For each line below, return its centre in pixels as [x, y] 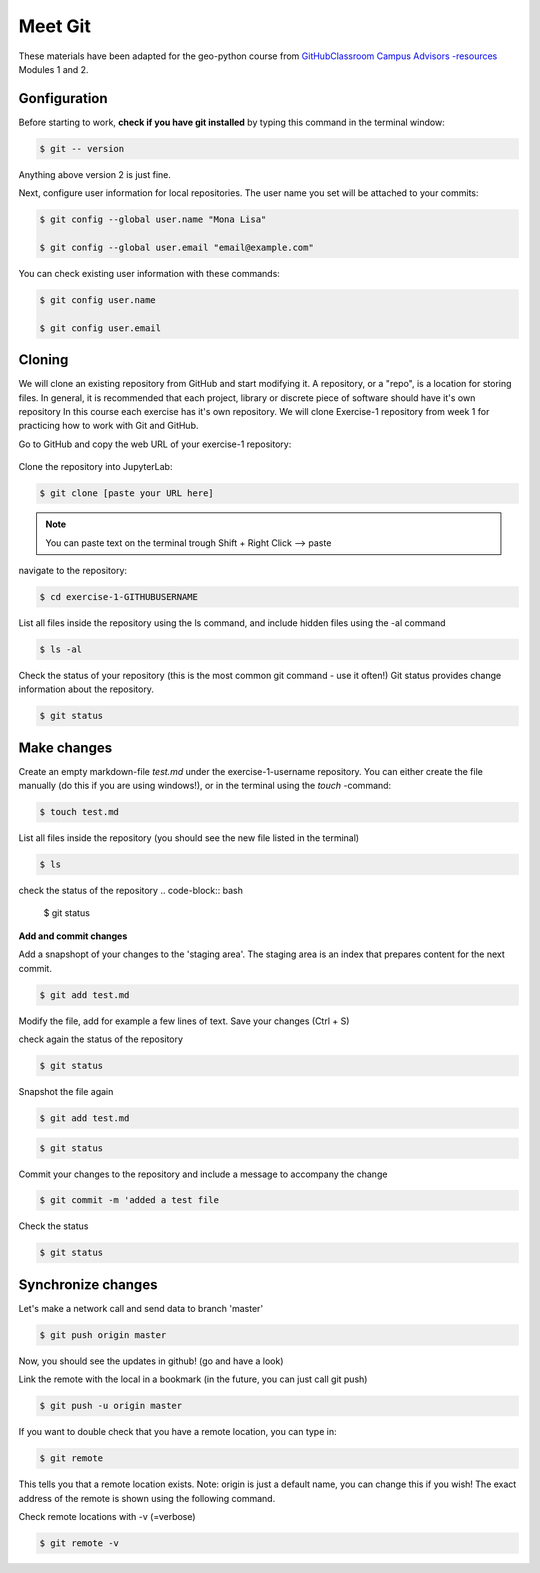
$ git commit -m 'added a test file [129, 1200]
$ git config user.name [98, 299]
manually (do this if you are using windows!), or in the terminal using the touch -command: [205, 786]
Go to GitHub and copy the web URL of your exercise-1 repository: [155, 444]
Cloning [43, 360]
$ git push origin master [103, 1334]
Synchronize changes [88, 1284]
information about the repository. [86, 689]
